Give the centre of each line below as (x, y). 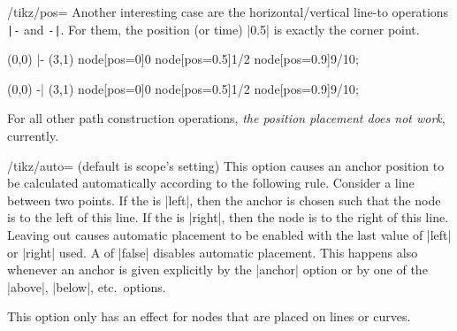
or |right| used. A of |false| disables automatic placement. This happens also (213, 252)
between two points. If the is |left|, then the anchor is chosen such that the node (224, 200)
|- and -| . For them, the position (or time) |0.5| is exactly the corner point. (213, 29)
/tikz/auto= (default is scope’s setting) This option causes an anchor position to (226, 165)
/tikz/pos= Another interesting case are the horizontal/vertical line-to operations (228, 12)
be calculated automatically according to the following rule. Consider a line (211, 183)
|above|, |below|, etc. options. (87, 286)
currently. (33, 136)
